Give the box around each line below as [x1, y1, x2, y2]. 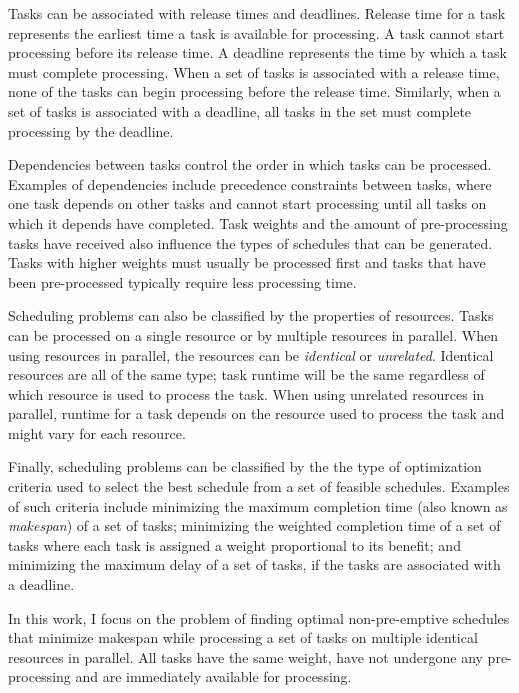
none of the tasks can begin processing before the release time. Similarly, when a [8, 81, 501, 102]
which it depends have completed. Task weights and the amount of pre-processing [8, 212, 508, 233]
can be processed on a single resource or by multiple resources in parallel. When [8, 324, 498, 345]
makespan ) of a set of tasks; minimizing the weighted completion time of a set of [8, 515, 501, 536]
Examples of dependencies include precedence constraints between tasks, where [8, 173, 492, 194]
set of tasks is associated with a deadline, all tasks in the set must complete [8, 100, 472, 121]
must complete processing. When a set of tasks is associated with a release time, [8, 61, 500, 82]
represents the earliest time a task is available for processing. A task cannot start [8, 22, 505, 43]
